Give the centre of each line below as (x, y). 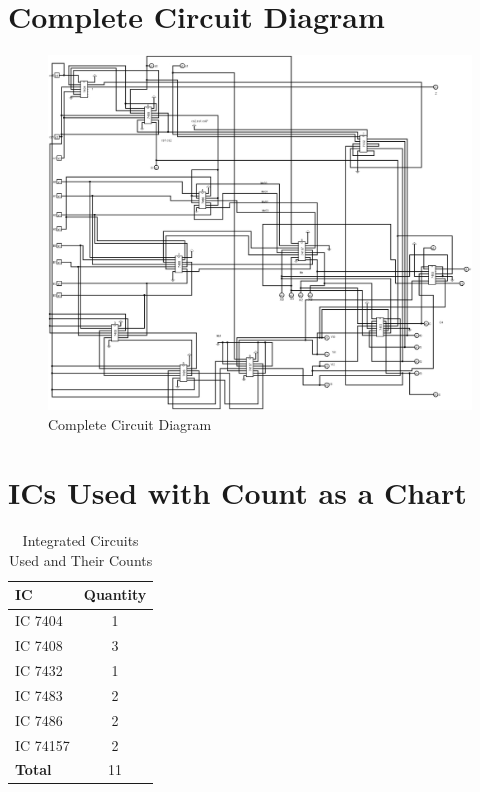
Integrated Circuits (80, 540)
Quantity (115, 594)
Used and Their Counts (80, 559)
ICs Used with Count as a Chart (237, 492)
